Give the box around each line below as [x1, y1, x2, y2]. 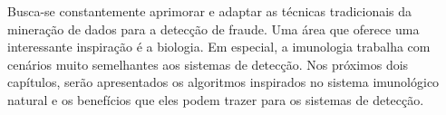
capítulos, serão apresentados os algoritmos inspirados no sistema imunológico [7, 72, 440, 91]
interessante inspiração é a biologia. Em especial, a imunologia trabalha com [7, 37, 431, 56]
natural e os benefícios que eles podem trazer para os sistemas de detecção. [7, 90, 424, 109]
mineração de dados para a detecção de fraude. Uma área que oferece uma [7, 19, 420, 38]
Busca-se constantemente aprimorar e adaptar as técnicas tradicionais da [7, 2, 412, 20]
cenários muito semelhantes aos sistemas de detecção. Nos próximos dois [7, 54, 409, 73]
